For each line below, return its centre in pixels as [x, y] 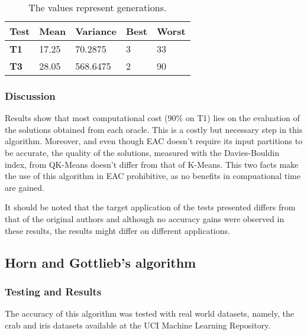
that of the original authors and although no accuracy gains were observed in [145, 218]
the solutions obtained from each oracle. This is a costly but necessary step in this [154, 129]
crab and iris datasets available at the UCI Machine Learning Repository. [138, 325]
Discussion [30, 95]
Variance [96, 31]
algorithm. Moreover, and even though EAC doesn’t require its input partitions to [154, 141]
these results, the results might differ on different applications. [117, 230]
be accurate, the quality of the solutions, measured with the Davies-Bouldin [142, 152]
